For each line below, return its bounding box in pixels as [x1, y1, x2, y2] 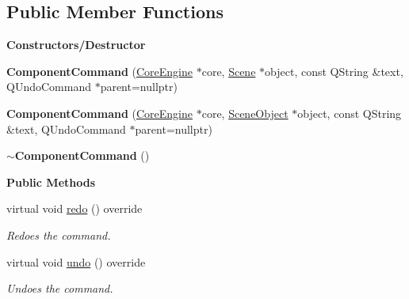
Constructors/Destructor [6, 36, 146, 53]
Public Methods [6, 173, 96, 190]
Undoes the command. [6, 280, 113, 297]
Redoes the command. [6, 226, 111, 243]
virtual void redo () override [6, 200, 143, 217]
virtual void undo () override [6, 253, 146, 270]
